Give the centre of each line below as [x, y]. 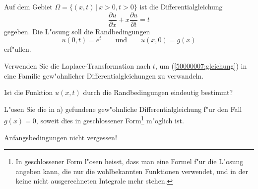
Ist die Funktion [29, 92]
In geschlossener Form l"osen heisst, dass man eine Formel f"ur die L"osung [129, 161]
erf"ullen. [18, 49]
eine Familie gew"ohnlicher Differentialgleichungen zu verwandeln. [104, 75]
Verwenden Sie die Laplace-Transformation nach [77, 65]
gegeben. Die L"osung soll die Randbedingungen [77, 31]
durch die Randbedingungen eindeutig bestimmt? [158, 92]
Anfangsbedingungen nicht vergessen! [61, 137]
